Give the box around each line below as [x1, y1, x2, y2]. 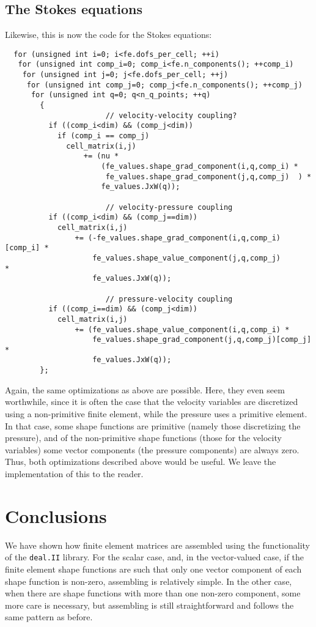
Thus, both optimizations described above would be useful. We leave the [5, 455, 276, 468]
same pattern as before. [5, 610, 93, 623]
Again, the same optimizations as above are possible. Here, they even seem [5, 383, 285, 396]
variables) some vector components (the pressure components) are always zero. [5, 443, 299, 456]
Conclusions [5, 503, 107, 528]
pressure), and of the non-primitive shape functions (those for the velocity [5, 431, 282, 444]
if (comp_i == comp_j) [57, 132, 150, 141]
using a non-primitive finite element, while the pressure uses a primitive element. [5, 407, 307, 420]
